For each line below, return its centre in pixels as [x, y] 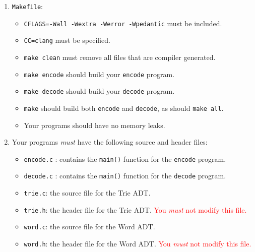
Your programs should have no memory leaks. [94, 125]
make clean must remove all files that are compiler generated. [120, 57]
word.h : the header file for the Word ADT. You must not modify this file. [138, 244]
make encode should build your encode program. [99, 74]
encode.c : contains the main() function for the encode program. [125, 159]
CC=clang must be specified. [67, 40]
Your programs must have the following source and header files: [110, 142]
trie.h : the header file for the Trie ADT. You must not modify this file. [135, 209]
